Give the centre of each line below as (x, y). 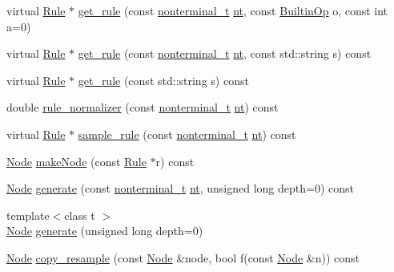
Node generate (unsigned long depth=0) (105, 231)
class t (80, 215)
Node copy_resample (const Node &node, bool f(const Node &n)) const (183, 257)
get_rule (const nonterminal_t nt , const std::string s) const (225, 53)
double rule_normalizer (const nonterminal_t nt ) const (143, 107)
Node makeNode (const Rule (76, 161)
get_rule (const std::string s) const (163, 80)
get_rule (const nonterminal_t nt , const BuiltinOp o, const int (233, 10)
